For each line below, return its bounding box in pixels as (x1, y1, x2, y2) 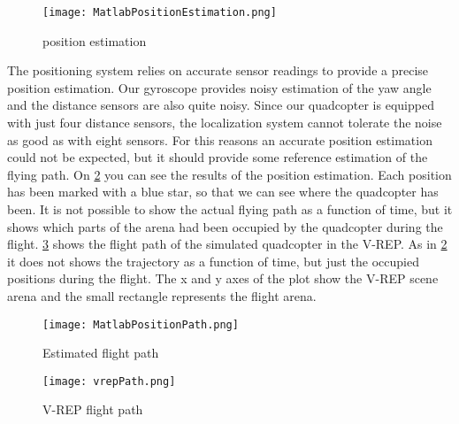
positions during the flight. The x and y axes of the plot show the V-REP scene (7, 269, 439, 288)
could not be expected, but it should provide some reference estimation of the (7, 148, 428, 166)
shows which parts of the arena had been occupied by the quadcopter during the (7, 217, 443, 235)
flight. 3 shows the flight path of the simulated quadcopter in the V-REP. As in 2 (7, 235, 448, 253)
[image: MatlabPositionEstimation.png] (42, 6, 277, 19)
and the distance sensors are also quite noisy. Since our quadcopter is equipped (7, 96, 434, 114)
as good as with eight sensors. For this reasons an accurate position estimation (7, 130, 432, 149)
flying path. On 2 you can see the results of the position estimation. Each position (7, 165, 452, 183)
